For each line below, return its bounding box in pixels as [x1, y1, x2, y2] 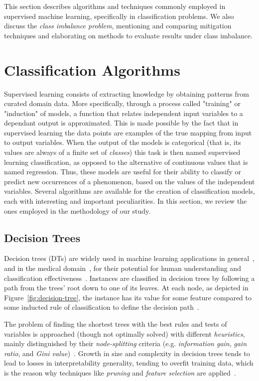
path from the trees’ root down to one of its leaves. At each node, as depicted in [4, 282, 249, 293]
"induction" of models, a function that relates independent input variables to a [4, 108, 243, 118]
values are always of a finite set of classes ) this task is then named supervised [4, 147, 241, 157]
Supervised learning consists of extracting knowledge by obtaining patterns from [4, 88, 249, 99]
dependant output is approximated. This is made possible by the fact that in [4, 118, 239, 128]
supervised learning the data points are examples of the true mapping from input [4, 127, 252, 137]
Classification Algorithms [4, 59, 180, 80]
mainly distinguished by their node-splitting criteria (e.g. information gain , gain [4, 338, 247, 349]
